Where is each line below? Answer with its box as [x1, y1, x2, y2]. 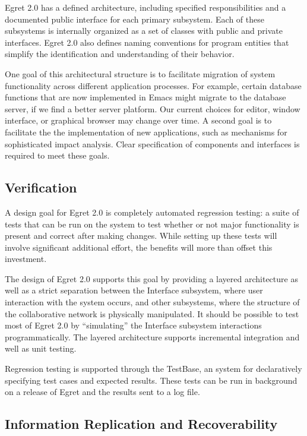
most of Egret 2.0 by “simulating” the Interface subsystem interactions [5, 319, 262, 331]
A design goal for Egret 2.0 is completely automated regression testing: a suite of [5, 206, 299, 218]
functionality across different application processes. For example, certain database [5, 79, 302, 91]
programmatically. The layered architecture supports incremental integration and [5, 330, 300, 343]
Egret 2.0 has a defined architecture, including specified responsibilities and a [5, 1, 286, 13]
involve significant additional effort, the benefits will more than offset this [5, 241, 273, 253]
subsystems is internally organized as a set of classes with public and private [5, 24, 283, 37]
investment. [5, 252, 47, 265]
